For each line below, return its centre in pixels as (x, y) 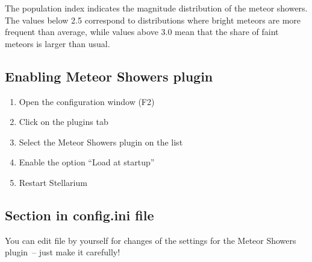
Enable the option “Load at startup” (87, 162)
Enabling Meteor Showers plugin (109, 76)
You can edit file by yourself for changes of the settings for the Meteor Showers (151, 240)
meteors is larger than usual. (58, 43)
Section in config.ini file (80, 215)
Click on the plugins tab (64, 122)
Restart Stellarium (53, 182)
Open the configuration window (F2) (87, 101)
